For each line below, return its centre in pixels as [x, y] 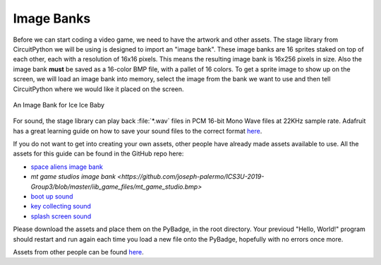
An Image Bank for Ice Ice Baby [59, 105]
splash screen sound [61, 216]
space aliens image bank [67, 167]
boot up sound [52, 196]
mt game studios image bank [73, 177]
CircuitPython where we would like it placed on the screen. [98, 89]
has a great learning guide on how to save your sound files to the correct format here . [138, 131]
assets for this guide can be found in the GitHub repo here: [98, 154]
